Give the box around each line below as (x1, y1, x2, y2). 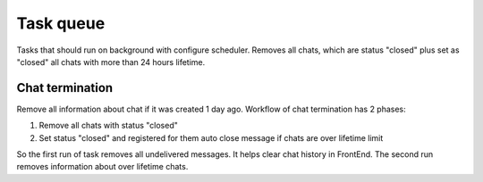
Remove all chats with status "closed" (38, 120, 179, 131)
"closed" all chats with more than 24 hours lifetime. (16, 56, 206, 67)
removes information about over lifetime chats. (16, 161, 189, 172)
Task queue (16, 13, 106, 33)
